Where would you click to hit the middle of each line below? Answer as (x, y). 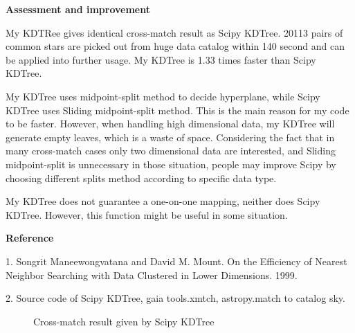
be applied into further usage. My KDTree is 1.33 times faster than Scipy (161, 59)
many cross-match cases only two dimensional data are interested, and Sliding (171, 151)
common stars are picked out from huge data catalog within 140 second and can (175, 46)
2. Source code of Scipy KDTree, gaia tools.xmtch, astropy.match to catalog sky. (175, 298)
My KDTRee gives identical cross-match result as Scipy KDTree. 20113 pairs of (174, 32)
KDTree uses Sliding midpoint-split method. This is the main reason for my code (177, 110)
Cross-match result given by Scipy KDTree (124, 321)
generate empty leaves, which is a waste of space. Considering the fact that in (170, 137)
